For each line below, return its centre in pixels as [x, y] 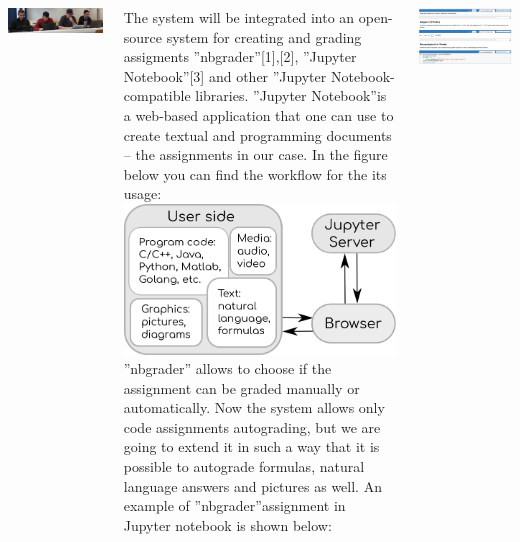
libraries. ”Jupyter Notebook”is [291, 95]
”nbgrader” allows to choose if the [227, 368]
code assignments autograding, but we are [252, 426]
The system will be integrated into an [239, 17]
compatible [157, 95]
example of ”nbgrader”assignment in [234, 505]
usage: [142, 193]
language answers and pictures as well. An [252, 485]
